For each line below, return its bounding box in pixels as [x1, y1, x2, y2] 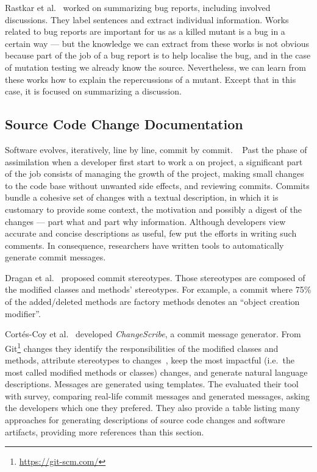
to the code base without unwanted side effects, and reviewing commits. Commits [5, 179, 310, 191]
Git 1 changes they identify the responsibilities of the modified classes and [5, 340, 279, 354]
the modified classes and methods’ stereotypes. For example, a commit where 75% [5, 283, 312, 296]
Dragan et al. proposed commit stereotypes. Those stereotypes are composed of [5, 271, 305, 284]
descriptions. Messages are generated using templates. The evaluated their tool [5, 377, 299, 390]
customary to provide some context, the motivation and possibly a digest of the [5, 202, 302, 215]
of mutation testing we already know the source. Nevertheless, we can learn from [5, 60, 306, 73]
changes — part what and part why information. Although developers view [5, 215, 286, 227]
